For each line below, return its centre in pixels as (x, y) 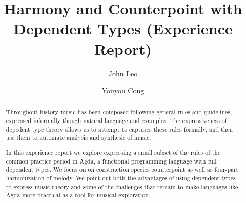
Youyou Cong (123, 90)
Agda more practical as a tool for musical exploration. (78, 195)
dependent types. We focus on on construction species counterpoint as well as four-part (122, 169)
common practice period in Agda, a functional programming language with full (111, 161)
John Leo (123, 73)
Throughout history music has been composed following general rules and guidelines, (119, 112)
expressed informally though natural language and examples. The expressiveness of (116, 121)
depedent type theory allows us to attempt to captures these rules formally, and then (119, 129)
